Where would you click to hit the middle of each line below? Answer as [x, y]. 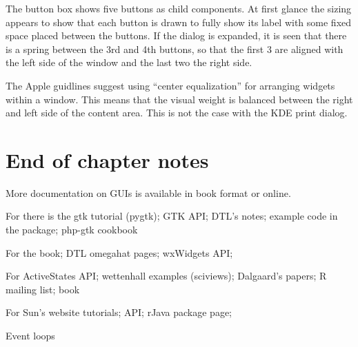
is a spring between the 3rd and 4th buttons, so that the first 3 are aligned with [175, 49]
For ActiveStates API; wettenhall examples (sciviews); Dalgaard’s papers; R [166, 276]
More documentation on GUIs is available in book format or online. [148, 192]
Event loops [30, 336]
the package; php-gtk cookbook [72, 230]
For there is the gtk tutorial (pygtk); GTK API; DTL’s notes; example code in [172, 216]
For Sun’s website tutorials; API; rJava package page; [119, 312]
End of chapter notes [107, 159]
